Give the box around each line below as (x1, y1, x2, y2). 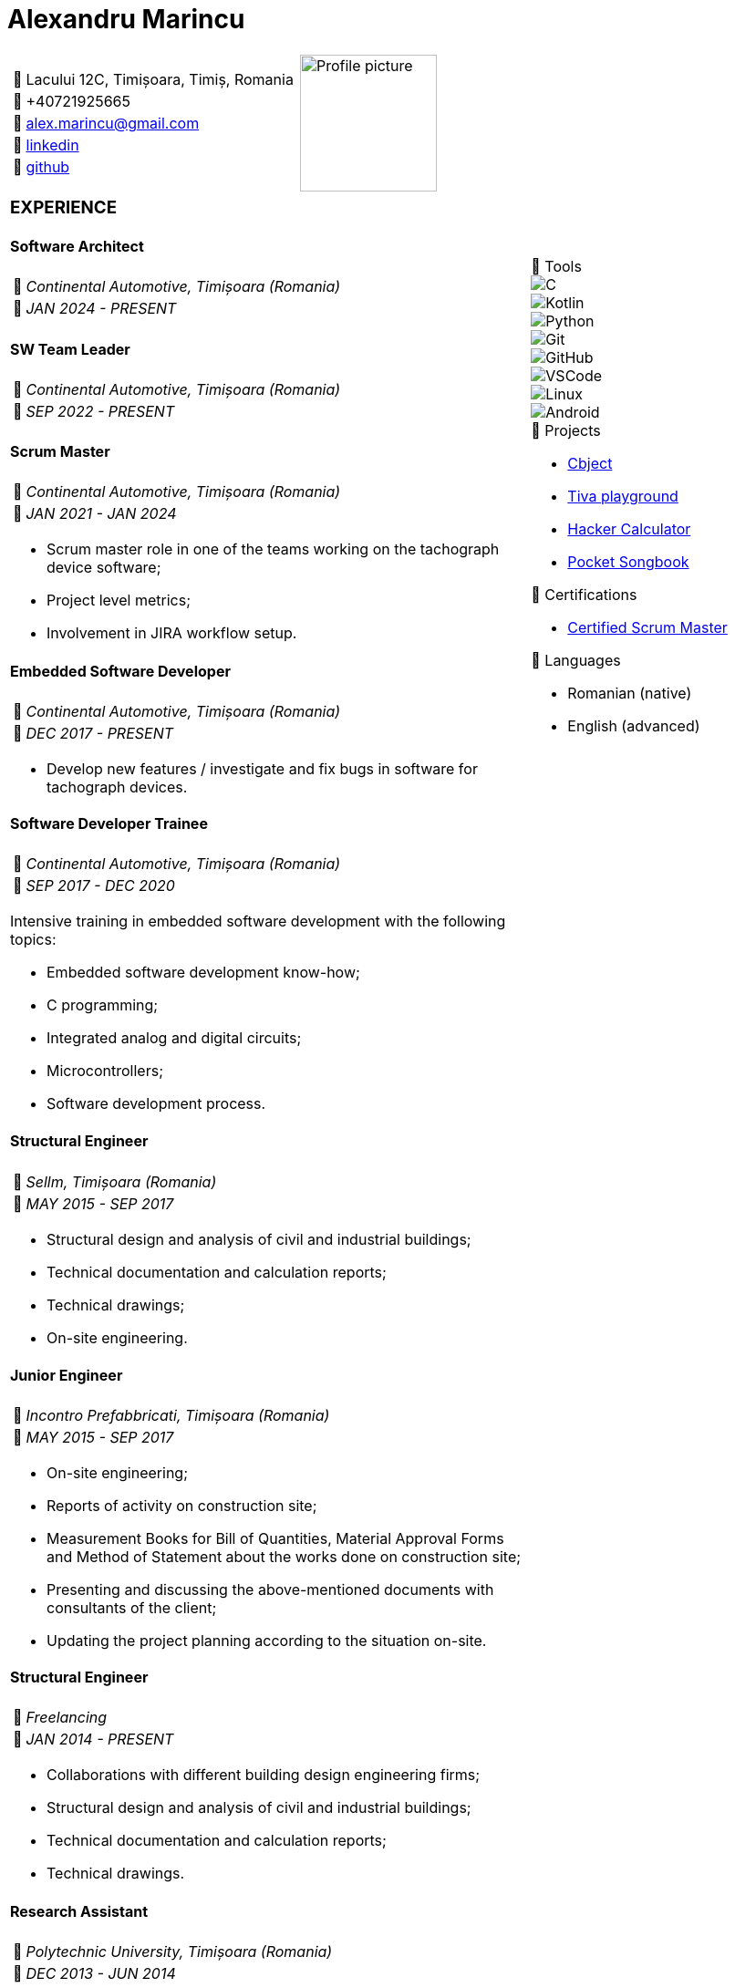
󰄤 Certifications (531, 585, 637, 605)
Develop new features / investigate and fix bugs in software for (47, 759, 478, 778)
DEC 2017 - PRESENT (26, 723, 174, 742)
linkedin (26, 135, 79, 154)
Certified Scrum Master (567, 618, 728, 637)
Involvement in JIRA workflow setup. (47, 624, 297, 643)
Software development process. (47, 1094, 266, 1113)
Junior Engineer (10, 1365, 123, 1384)
